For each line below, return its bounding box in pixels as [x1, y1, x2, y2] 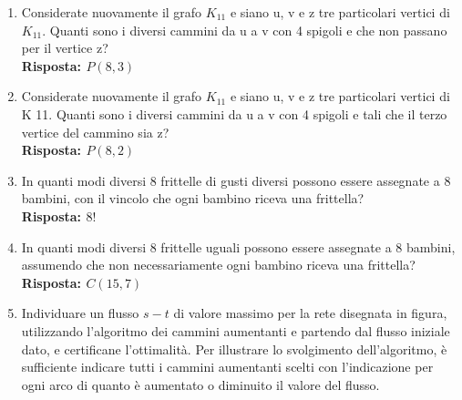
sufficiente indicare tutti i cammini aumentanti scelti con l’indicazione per [21, 357, 434, 376]
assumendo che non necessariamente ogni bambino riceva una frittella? [21, 255, 416, 274]
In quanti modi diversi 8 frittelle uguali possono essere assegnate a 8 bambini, [21, 237, 456, 256]
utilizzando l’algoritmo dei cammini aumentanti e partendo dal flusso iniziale [21, 321, 450, 340]
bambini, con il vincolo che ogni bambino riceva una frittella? [21, 189, 364, 208]
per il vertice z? [21, 38, 108, 57]
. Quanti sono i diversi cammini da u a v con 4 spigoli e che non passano [42, 20, 447, 39]
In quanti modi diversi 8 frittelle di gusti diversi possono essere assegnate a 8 [21, 170, 451, 190]
